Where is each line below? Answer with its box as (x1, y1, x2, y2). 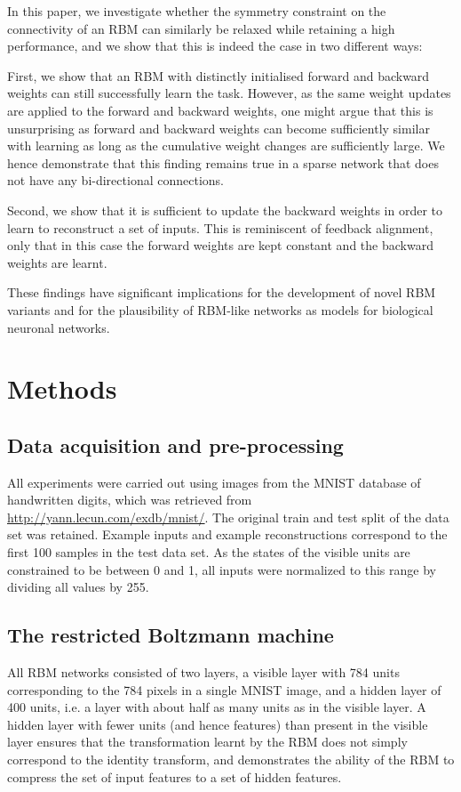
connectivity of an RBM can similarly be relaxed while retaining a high (7, 19, 395, 37)
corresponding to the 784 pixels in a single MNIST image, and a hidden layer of (7, 680, 441, 699)
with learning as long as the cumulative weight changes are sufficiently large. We (7, 136, 445, 155)
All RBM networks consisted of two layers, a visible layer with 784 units (7, 663, 400, 682)
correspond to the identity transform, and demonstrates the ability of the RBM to (7, 750, 455, 768)
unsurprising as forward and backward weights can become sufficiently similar (7, 118, 430, 137)
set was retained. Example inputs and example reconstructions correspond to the (7, 525, 448, 544)
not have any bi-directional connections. (7, 171, 224, 190)
